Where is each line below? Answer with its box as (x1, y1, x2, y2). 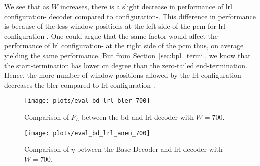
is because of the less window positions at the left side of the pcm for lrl (4, 21, 225, 31)
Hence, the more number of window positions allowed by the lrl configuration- (4, 70, 244, 80)
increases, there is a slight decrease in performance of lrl (60, 1, 232, 11)
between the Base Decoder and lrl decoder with (77, 144, 223, 154)
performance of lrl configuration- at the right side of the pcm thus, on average (4, 40, 244, 51)
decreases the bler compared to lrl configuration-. (4, 79, 155, 90)
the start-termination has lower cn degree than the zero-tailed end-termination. (4, 60, 247, 70)
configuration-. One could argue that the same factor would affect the (4, 30, 218, 41)
